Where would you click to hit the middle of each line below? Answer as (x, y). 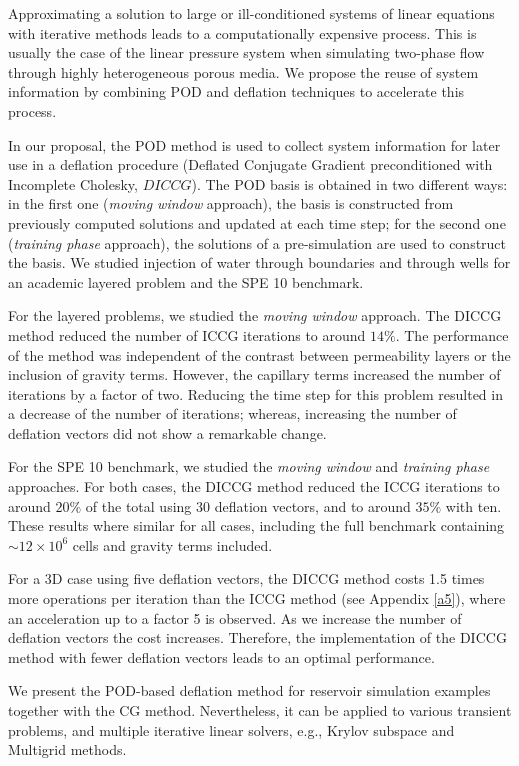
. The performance (452, 334)
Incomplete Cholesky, (73, 183)
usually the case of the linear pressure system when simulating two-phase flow (246, 52)
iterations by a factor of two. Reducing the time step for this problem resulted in (255, 393)
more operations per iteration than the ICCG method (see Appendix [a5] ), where (257, 598)
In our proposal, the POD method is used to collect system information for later (254, 144)
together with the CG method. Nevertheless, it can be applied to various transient (260, 710)
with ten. (473, 505)
